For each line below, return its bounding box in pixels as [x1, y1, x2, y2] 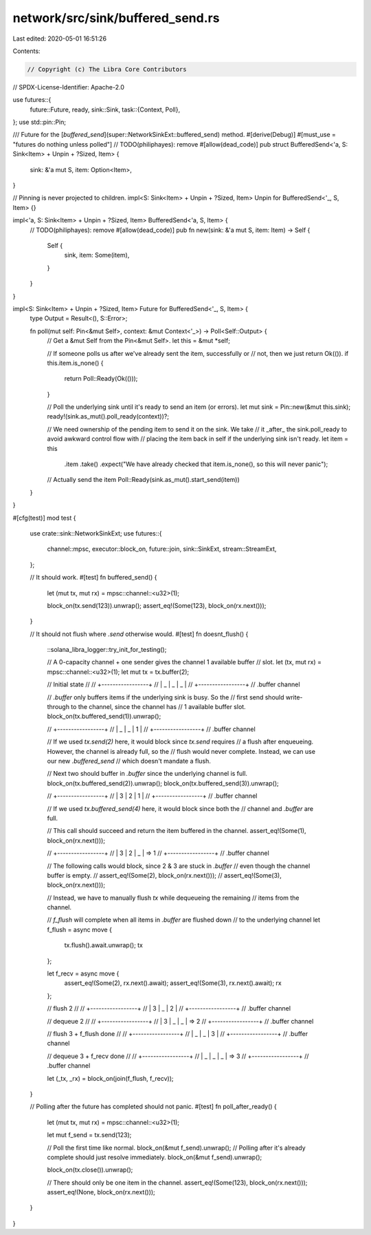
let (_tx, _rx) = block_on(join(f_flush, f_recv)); [47, 1074, 175, 1082]
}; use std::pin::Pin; [12, 118, 67, 127]
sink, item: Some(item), [64, 251, 130, 260]
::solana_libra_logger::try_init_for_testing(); [47, 646, 167, 654]
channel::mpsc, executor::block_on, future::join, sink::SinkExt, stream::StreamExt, [47, 545, 277, 553]
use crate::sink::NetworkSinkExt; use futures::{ [30, 529, 162, 537]
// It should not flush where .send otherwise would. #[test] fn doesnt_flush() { [30, 630, 249, 638]
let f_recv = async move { [47, 969, 120, 978]
